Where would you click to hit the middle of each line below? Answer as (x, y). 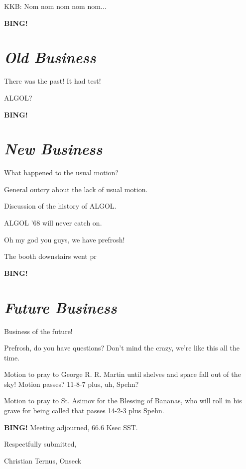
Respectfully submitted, (40, 444)
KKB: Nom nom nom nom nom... (55, 6)
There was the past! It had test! (53, 81)
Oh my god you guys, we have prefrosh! (64, 239)
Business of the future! (38, 331)
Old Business (50, 57)
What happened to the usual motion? (61, 173)
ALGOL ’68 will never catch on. (53, 223)
